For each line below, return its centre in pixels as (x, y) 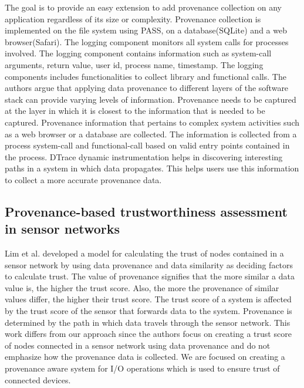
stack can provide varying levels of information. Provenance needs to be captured (151, 99)
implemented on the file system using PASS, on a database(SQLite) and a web (146, 30)
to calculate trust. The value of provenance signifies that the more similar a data (150, 276)
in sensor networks (63, 229)
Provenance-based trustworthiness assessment (146, 211)
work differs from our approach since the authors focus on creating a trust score (148, 334)
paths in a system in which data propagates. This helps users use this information (152, 168)
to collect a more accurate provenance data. (83, 179)
